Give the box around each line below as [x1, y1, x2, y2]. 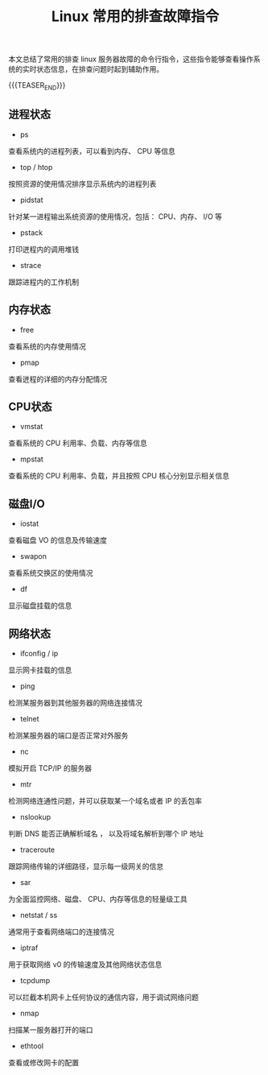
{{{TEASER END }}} [8, 81, 66, 92]
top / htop [19, 162, 53, 172]
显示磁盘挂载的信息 [8, 601, 72, 610]
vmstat [19, 422, 43, 432]
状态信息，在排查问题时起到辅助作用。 [35, 64, 163, 74]
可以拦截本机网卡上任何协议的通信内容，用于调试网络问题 [8, 992, 199, 1003]
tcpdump [19, 976, 51, 986]
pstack [19, 227, 43, 238]
